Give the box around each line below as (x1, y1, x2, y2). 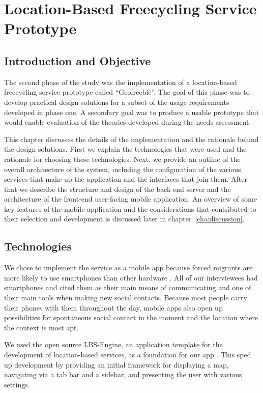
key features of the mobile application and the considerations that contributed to (4, 203, 256, 214)
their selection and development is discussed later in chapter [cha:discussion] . (4, 213, 245, 224)
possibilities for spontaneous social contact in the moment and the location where (4, 312, 258, 323)
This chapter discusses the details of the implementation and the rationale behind (4, 133, 259, 144)
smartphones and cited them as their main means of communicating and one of (4, 282, 251, 293)
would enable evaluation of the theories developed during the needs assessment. (4, 117, 251, 127)
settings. (4, 379, 30, 389)
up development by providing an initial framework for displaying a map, (4, 359, 229, 370)
